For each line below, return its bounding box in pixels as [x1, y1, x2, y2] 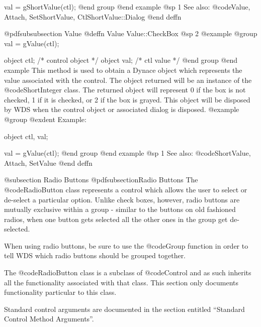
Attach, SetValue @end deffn [4, 157, 93, 168]
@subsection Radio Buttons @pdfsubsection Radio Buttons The [4, 174, 198, 185]
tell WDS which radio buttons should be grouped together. [4, 250, 186, 261]
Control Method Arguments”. [4, 313, 94, 324]
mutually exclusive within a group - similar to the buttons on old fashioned [4, 204, 236, 214]
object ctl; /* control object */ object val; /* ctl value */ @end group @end [4, 55, 238, 65]
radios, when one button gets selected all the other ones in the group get [4, 213, 228, 224]
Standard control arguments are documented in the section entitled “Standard [4, 303, 245, 314]
